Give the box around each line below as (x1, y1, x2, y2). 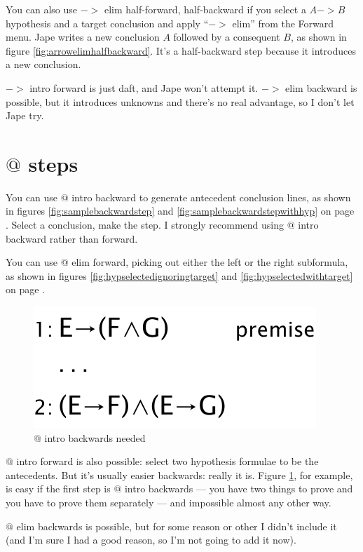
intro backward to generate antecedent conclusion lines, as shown (71, 189, 351, 204)
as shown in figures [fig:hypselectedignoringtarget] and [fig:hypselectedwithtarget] (6, 268, 353, 283)
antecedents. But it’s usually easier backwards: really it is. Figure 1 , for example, (6, 467, 353, 482)
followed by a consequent (173, 29, 280, 44)
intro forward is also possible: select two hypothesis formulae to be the (16, 454, 319, 469)
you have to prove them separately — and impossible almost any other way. (6, 495, 331, 509)
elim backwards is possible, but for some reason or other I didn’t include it (16, 518, 337, 533)
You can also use (6, 2, 78, 16)
